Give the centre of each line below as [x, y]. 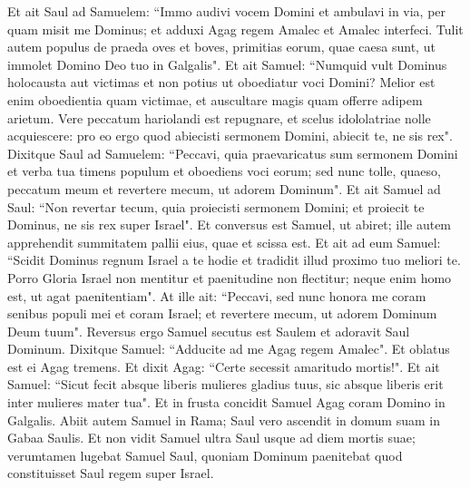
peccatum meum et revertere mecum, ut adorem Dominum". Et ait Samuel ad [224, 188]
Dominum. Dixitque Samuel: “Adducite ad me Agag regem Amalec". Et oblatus [229, 349]
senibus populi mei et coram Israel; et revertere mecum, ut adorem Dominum [222, 313]
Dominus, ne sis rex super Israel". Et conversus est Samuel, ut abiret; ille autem [230, 224]
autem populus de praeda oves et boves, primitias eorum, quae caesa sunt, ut [221, 47]
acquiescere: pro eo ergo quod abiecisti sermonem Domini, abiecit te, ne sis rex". [230, 136]
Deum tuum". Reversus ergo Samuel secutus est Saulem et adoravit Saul [209, 331]
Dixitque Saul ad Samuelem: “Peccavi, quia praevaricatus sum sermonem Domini [233, 153]
